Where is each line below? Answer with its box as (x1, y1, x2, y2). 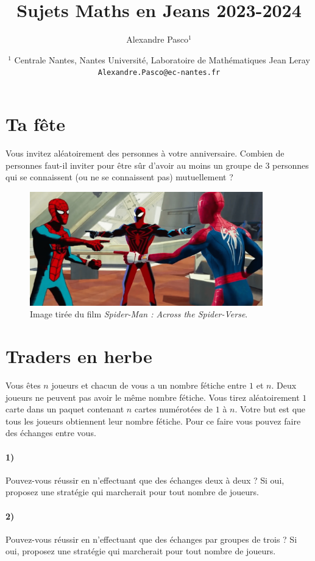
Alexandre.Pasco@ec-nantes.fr (97, 68, 221, 77)
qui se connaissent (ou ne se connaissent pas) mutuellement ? (5, 171, 233, 183)
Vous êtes (5, 379, 41, 392)
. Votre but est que (235, 403, 306, 415)
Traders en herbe (5, 344, 152, 369)
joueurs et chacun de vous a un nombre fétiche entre (51, 379, 247, 392)
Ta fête (5, 111, 65, 136)
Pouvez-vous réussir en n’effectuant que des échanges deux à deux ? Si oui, (5, 473, 285, 486)
